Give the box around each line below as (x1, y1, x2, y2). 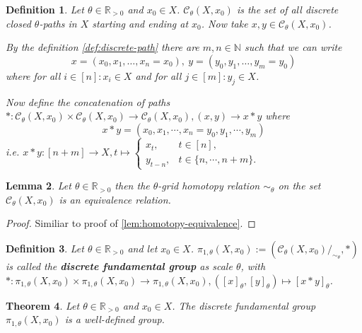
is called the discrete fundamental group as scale (6, 258, 233, 273)
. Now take (201, 16, 248, 30)
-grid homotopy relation (158, 178, 260, 193)
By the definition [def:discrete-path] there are (6, 40, 199, 54)
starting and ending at (92, 16, 189, 30)
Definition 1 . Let (6, 2, 84, 16)
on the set (278, 178, 321, 193)
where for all (6, 68, 61, 83)
